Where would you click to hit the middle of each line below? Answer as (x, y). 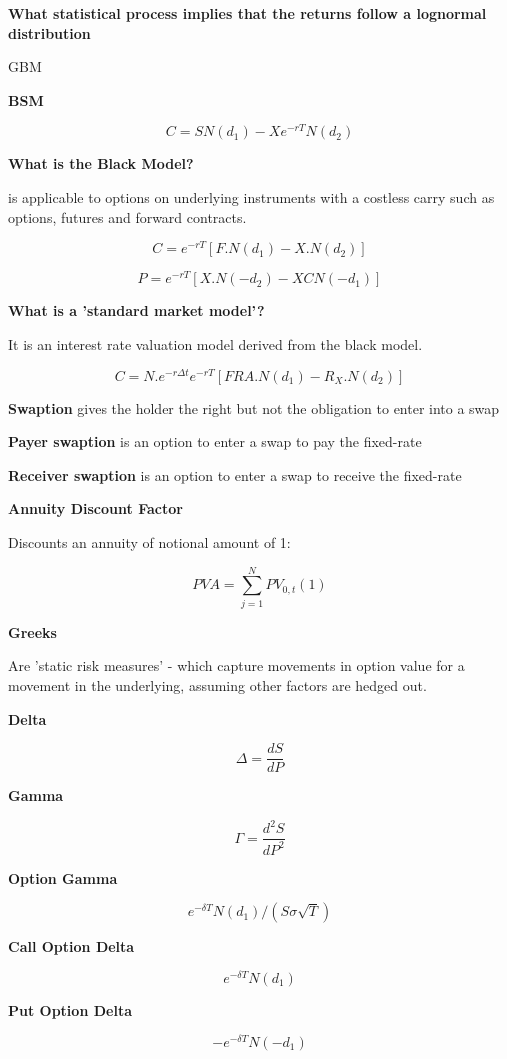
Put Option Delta (70, 1009)
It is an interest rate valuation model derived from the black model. (215, 343)
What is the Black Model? (101, 163)
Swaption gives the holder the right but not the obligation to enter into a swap (254, 407)
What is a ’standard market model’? (136, 310)
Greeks (32, 631)
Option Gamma (63, 877)
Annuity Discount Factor (95, 508)
